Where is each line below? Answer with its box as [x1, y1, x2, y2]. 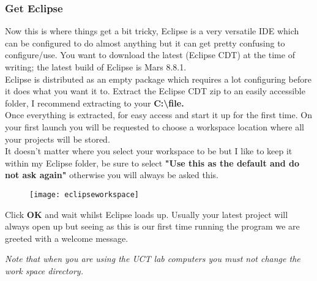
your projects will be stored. [5, 132, 110, 145]
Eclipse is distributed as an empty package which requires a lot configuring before [5, 72, 311, 85]
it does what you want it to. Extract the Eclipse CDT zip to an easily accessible [5, 84, 305, 97]
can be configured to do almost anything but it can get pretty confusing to [5, 36, 285, 49]
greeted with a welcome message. [5, 231, 129, 244]
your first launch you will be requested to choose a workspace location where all [5, 120, 304, 133]
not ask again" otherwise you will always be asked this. [5, 168, 218, 181]
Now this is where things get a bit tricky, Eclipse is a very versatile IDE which [5, 24, 299, 37]
